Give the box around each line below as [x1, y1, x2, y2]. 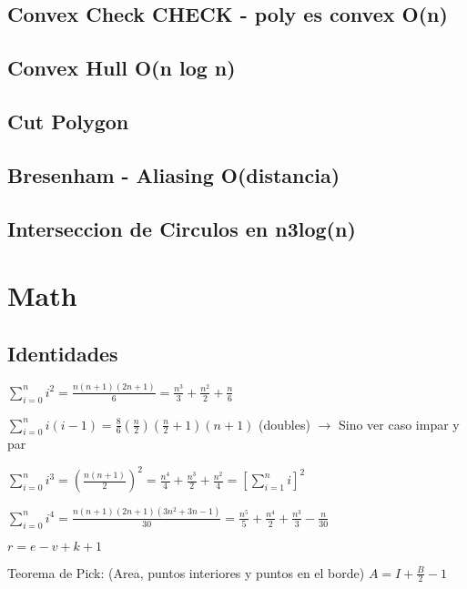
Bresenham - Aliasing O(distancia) [7, 160, 340, 188]
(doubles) [259, 414, 310, 433]
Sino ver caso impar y [338, 414, 460, 433]
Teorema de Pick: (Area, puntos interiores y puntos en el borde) [7, 563, 365, 582]
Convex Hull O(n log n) [7, 54, 236, 82]
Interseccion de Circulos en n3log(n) [7, 214, 356, 242]
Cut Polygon [7, 107, 129, 135]
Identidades [7, 339, 118, 367]
